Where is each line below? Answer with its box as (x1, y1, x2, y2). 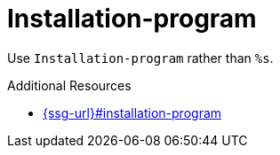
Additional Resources (7, 77, 132, 93)
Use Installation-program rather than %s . (7, 50, 274, 66)
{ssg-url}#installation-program (43, 105, 222, 120)
